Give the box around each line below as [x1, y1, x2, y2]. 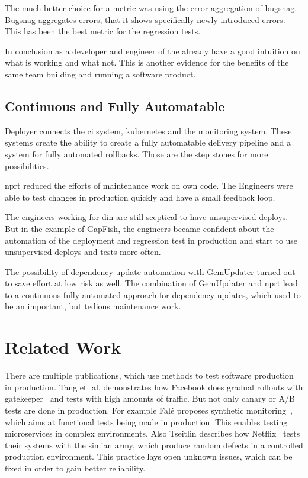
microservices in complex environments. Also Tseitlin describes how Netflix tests [5, 427, 300, 440]
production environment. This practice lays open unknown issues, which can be [5, 450, 293, 463]
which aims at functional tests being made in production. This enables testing [5, 415, 288, 428]
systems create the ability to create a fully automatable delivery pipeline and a [5, 136, 291, 148]
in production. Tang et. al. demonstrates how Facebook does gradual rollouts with [5, 380, 303, 393]
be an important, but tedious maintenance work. [5, 300, 181, 312]
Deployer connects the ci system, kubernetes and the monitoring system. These [5, 124, 292, 137]
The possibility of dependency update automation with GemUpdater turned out [5, 265, 296, 277]
